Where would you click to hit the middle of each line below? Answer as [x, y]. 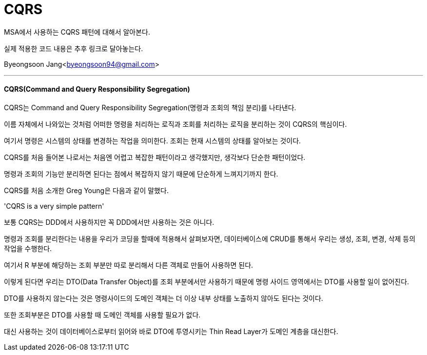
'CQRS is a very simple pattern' [54, 206]
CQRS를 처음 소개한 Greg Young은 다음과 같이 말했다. [86, 190]
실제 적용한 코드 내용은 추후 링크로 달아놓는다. [74, 48]
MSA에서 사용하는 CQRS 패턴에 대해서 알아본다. [77, 32]
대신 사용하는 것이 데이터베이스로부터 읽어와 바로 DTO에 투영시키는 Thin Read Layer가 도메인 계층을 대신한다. [171, 331]
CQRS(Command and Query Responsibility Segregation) [97, 89]
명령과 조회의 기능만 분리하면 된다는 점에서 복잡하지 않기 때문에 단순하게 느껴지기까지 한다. [141, 174]
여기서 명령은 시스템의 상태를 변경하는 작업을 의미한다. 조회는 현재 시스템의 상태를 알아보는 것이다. [153, 140]
